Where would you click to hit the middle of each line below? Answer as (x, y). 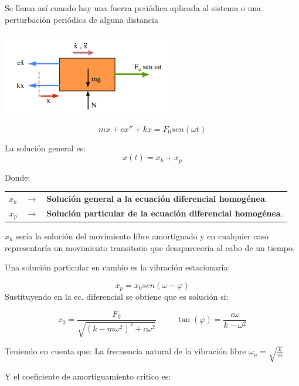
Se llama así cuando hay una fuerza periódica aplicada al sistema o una (133, 8)
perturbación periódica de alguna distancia (81, 19)
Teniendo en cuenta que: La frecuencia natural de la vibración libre (125, 351)
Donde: (18, 177)
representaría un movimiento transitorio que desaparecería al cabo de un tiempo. (150, 247)
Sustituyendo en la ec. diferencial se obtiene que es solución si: (117, 297)
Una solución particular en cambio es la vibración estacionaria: (118, 267)
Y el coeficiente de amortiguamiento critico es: (88, 376)
